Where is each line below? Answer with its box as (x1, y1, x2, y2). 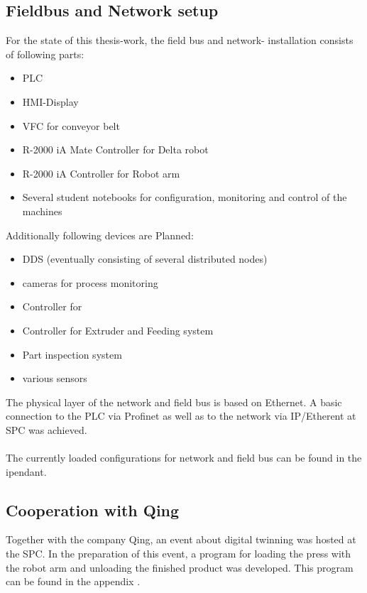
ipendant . (6, 464, 47, 479)
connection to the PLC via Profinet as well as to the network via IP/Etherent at (6, 408, 356, 423)
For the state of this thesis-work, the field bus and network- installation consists (6, 33, 354, 48)
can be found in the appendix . (6, 574, 141, 589)
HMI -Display (22, 94, 79, 109)
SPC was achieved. (6, 422, 87, 437)
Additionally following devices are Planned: (6, 227, 194, 242)
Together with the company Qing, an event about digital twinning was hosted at (6, 532, 356, 547)
